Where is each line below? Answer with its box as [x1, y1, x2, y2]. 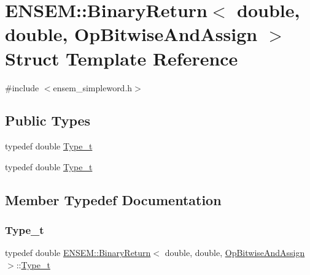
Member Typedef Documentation [5, 190, 222, 209]
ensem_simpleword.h [53, 81, 133, 94]
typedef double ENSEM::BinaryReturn [5, 246, 151, 259]
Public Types [5, 111, 91, 130]
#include [5, 81, 39, 94]
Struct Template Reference [5, 45, 238, 70]
